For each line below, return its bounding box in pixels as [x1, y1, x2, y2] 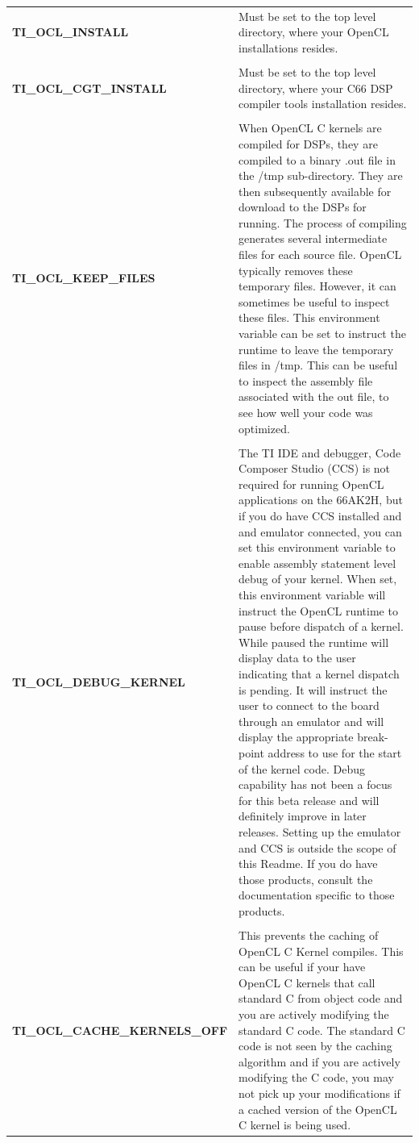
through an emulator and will [239, 712, 384, 729]
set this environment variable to [239, 539, 396, 556]
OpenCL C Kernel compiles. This [239, 942, 404, 959]
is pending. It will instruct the [239, 681, 388, 698]
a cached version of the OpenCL [239, 1100, 397, 1117]
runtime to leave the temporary [239, 340, 394, 357]
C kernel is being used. [239, 1116, 351, 1133]
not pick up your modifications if [239, 1084, 400, 1101]
